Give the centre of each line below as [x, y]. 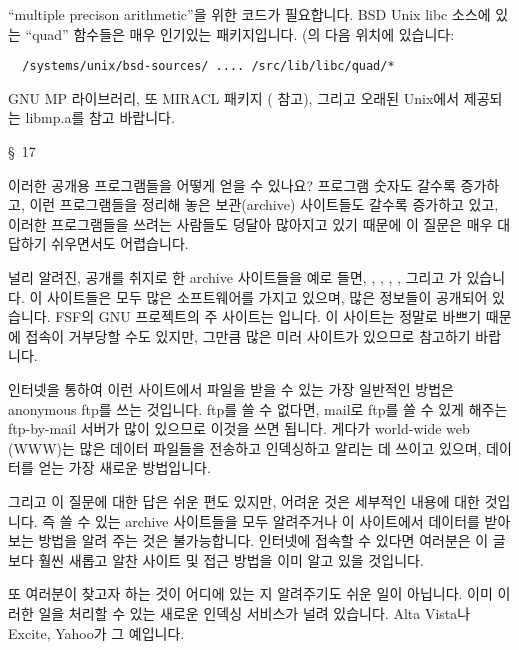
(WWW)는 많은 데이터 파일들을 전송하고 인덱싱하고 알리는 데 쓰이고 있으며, [245, 447]
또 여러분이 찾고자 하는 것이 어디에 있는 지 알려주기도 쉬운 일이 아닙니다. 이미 [250, 593]
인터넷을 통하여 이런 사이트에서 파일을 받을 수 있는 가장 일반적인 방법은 [231, 388]
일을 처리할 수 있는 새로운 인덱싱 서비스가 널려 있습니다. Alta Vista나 [254, 612]
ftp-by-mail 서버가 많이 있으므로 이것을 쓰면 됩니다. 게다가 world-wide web [239, 428]
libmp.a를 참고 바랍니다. [100, 117]
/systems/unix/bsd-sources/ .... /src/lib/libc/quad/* [208, 66]
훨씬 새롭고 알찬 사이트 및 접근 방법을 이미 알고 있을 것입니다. [231, 559]
